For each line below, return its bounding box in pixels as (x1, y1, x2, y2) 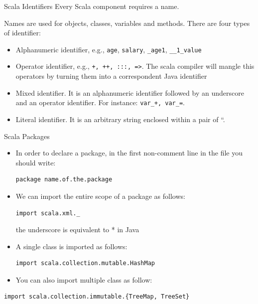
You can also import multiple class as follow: (15, 274, 152, 285)
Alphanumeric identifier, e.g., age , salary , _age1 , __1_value (15, 44, 202, 54)
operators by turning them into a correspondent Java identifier (15, 71, 207, 81)
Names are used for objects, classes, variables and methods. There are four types (4, 17, 250, 28)
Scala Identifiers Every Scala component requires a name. (4, 1, 179, 11)
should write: (15, 157, 56, 167)
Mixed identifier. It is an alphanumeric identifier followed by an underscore (15, 87, 244, 98)
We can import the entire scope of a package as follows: (15, 190, 185, 201)
